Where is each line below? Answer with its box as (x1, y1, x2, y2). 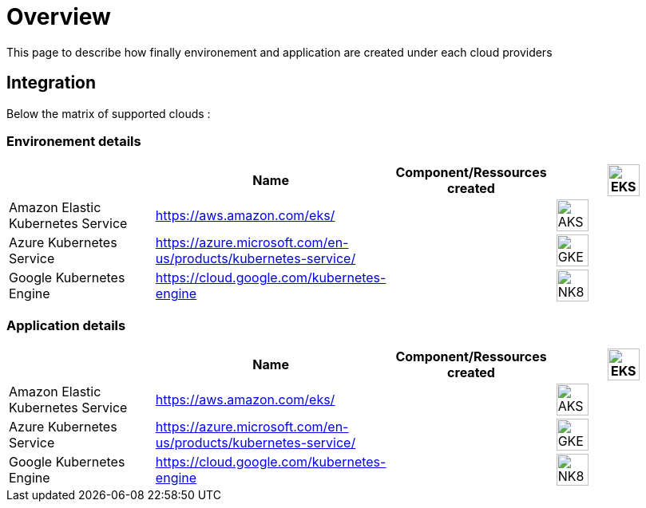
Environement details (6, 132, 141, 149)
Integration (6, 73, 97, 93)
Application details (6, 317, 126, 333)
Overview (6, 3, 111, 30)
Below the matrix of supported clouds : (6, 106, 211, 120)
